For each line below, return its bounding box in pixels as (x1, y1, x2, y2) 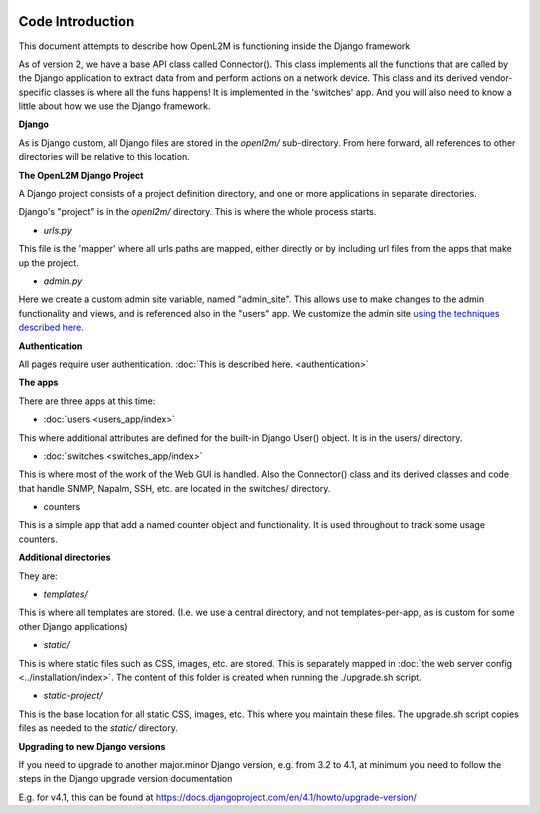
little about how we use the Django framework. (18, 100, 211, 112)
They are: (18, 570, 59, 582)
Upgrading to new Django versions (18, 740, 166, 752)
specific (18, 86, 52, 98)
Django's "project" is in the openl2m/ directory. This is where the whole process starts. (18, 206, 377, 218)
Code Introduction (18, 13, 135, 30)
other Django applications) (18, 620, 129, 632)
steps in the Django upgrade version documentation (18, 773, 233, 785)
